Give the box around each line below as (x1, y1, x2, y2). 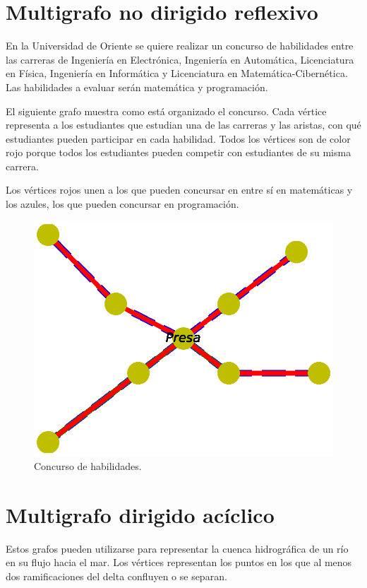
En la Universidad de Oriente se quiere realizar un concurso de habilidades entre (6, 38, 354, 53)
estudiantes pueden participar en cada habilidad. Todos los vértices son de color (6, 131, 351, 146)
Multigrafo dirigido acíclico (6, 500, 275, 529)
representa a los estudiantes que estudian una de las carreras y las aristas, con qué (6, 117, 361, 132)
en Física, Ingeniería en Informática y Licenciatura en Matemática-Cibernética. (6, 66, 348, 81)
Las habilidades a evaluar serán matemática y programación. (6, 79, 268, 94)
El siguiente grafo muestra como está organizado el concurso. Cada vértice (6, 103, 327, 118)
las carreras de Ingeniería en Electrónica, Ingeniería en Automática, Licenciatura (6, 52, 354, 66)
